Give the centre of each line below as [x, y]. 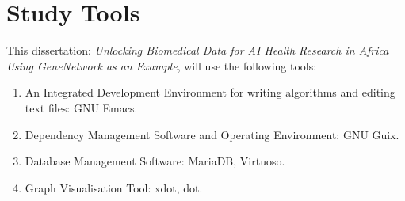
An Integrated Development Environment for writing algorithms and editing [210, 92]
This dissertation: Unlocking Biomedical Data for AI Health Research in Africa [198, 50]
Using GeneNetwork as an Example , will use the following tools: [162, 65]
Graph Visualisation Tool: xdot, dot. [114, 187]
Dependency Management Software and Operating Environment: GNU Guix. [212, 134]
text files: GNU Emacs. [81, 107]
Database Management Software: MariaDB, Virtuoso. [155, 161]
